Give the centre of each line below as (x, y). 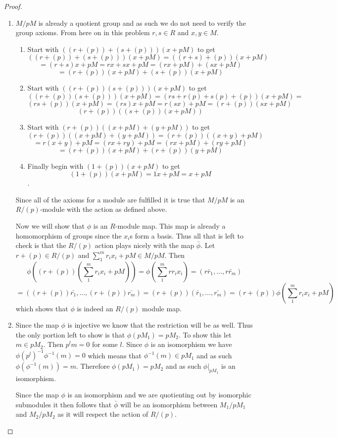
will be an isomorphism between (169, 404)
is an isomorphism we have (191, 344)
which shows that (42, 308)
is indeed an (95, 308)
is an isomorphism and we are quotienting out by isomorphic (159, 395)
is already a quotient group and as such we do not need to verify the (142, 23)
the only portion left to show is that (70, 334)
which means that (115, 355)
